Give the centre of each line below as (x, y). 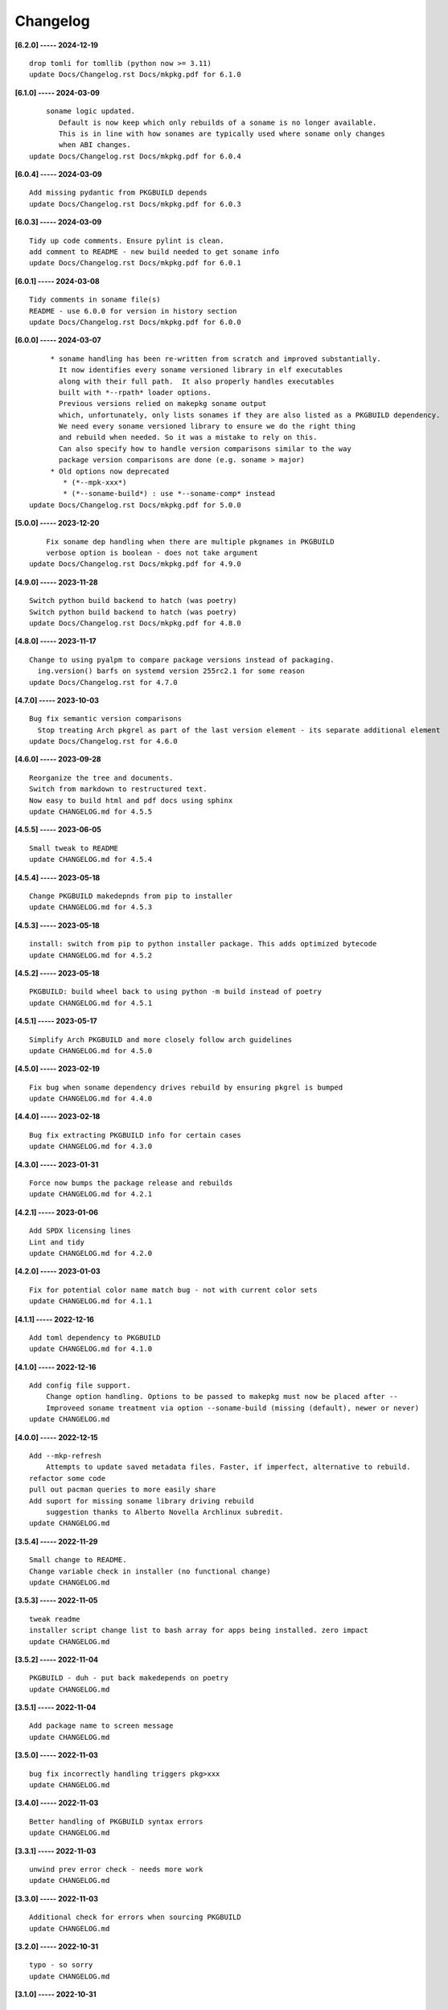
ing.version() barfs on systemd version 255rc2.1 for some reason (171, 671)
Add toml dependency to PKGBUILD (95, 1337)
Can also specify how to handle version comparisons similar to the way (205, 449)
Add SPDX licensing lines (80, 1231)
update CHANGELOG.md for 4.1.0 (91, 1349)
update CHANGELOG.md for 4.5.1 (91, 1003)
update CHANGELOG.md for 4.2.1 (91, 1194)
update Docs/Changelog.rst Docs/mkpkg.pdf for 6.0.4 (135, 156)
